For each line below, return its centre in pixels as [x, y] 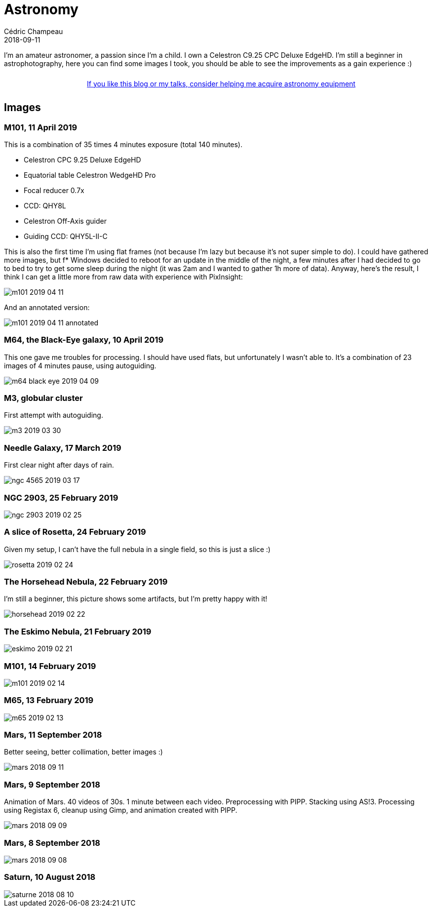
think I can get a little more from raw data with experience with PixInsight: [123, 277]
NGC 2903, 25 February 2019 [61, 497]
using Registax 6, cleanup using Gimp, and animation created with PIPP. [121, 810]
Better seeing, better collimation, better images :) [83, 752]
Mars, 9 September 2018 [52, 784]
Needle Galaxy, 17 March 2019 [63, 448]
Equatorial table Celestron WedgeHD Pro [90, 175]
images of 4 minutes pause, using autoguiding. [80, 365]
